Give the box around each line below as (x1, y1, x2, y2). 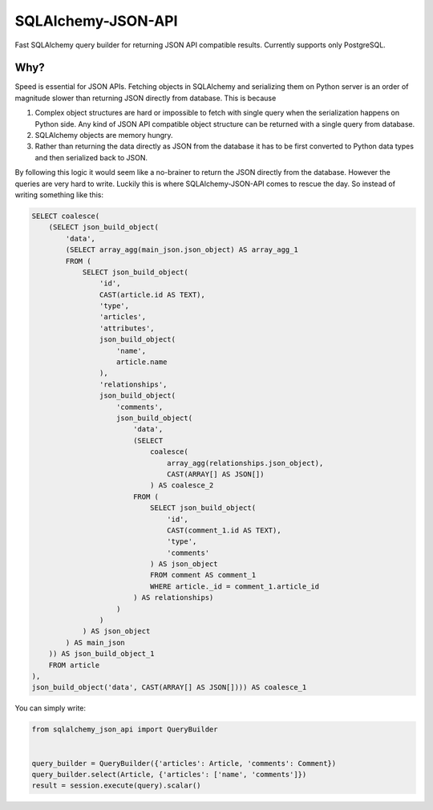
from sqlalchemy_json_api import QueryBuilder (31, 725, 218, 734)
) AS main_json (65, 638, 126, 647)
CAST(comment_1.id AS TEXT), (167, 525, 281, 535)
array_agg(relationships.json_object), (167, 458, 324, 468)
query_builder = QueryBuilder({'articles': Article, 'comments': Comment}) (31, 759, 337, 767)
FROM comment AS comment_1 (149, 570, 257, 580)
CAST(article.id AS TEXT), (99, 290, 206, 299)
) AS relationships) (132, 593, 214, 602)
